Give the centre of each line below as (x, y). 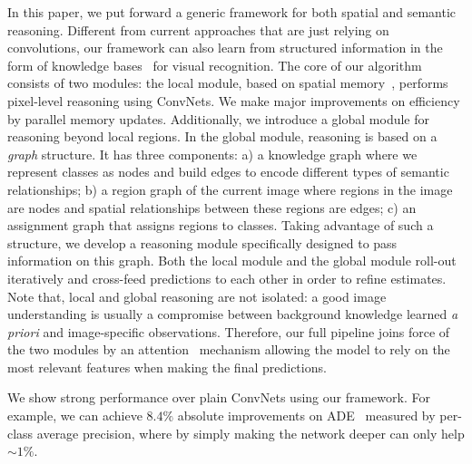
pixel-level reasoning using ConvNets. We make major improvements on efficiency (234, 100)
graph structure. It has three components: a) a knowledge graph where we (212, 154)
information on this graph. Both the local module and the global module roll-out (232, 261)
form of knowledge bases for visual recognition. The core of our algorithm (215, 65)
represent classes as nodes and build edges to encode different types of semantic (228, 172)
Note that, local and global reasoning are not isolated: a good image (197, 296)
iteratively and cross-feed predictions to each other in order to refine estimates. (227, 278)
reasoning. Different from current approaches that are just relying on (198, 29)
